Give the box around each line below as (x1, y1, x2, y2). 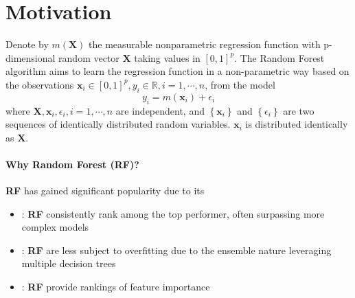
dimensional (5, 50, 56, 65)
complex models (21, 220, 89, 234)
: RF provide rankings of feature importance (21, 279, 210, 294)
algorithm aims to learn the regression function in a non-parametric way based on (5, 64, 350, 78)
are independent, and (115, 103, 205, 117)
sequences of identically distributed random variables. (5, 117, 231, 131)
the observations (5, 77, 74, 91)
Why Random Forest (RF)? (5, 157, 139, 171)
